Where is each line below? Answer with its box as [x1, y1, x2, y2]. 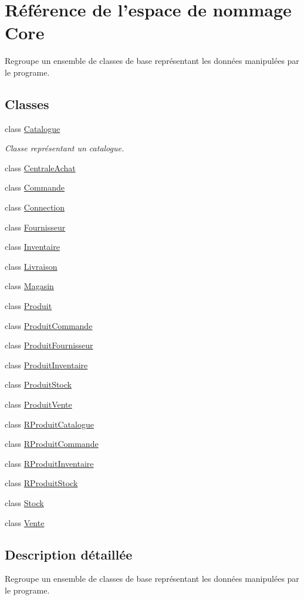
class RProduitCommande [5, 438, 99, 450]
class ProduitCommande [5, 319, 93, 331]
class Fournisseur [5, 221, 66, 233]
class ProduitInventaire [5, 358, 88, 371]
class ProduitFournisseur [5, 339, 93, 351]
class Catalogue [5, 122, 60, 134]
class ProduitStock [5, 378, 72, 391]
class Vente [5, 516, 45, 528]
